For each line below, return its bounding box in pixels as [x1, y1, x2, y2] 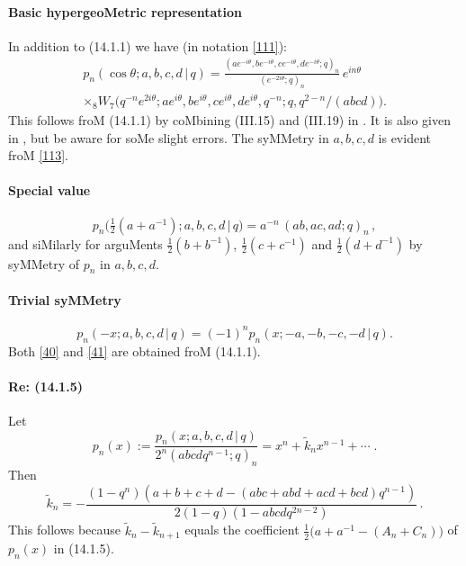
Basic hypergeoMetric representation [8, 2, 243, 21]
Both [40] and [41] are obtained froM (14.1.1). [8, 341, 261, 360]
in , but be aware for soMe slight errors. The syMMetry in [8, 128, 329, 147]
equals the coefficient [184, 520, 300, 539]
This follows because [8, 520, 121, 539]
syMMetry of [8, 254, 80, 273]
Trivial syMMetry [8, 291, 121, 310]
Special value [8, 181, 91, 200]
